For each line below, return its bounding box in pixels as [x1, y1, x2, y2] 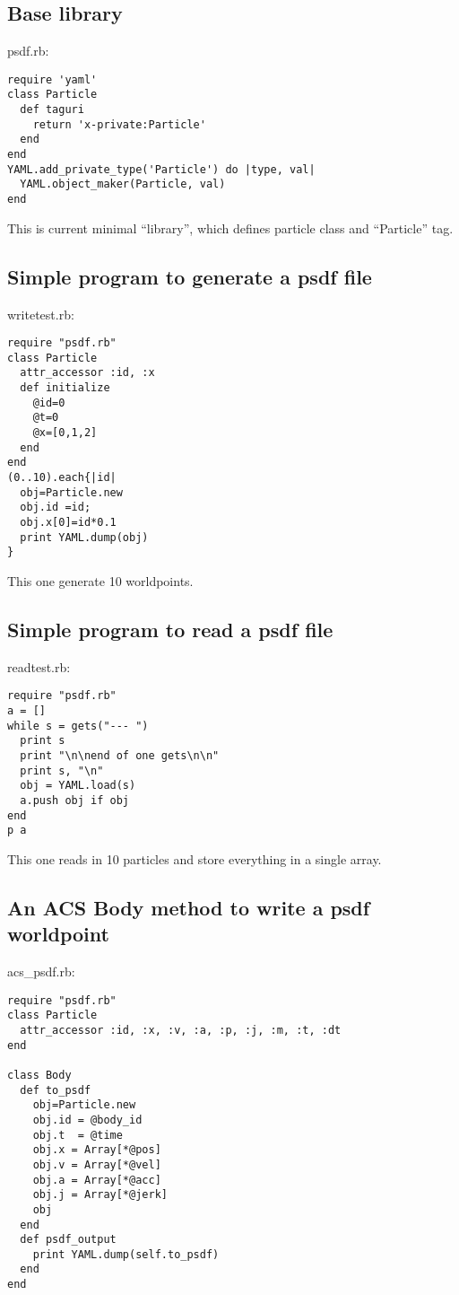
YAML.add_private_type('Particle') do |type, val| [7, 162, 316, 176]
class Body [7, 1068, 72, 1081]
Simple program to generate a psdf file [7, 262, 372, 290]
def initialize [20, 381, 110, 395]
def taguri [20, 103, 84, 117]
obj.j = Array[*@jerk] [32, 1188, 168, 1202]
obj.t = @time [32, 1128, 123, 1142]
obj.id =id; [20, 501, 91, 514]
